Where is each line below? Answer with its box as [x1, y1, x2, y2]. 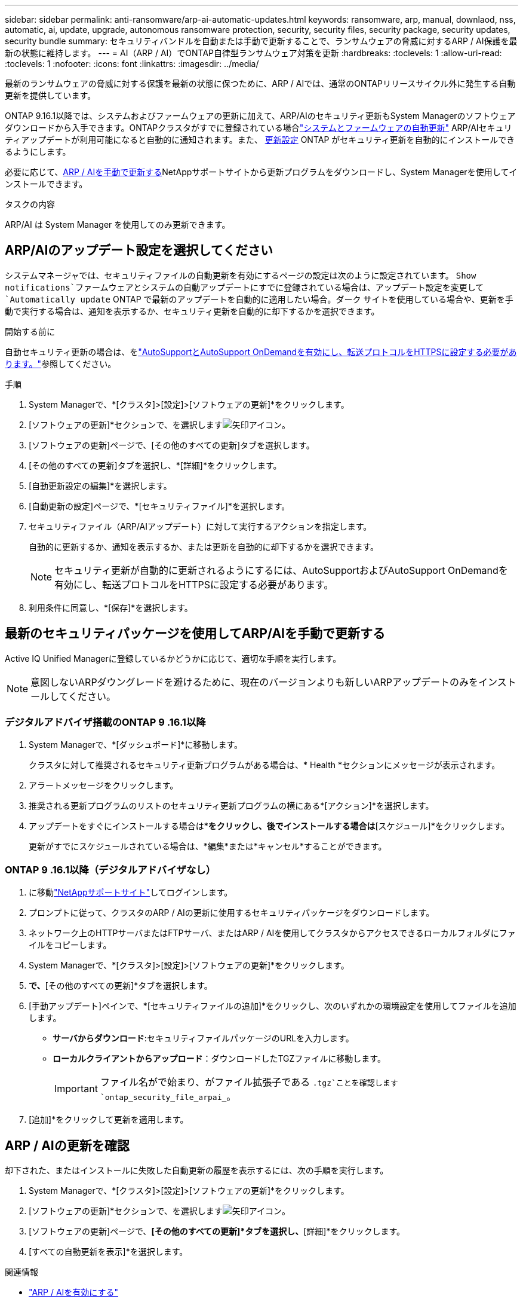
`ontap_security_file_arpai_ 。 [100, 1090, 236, 1103]
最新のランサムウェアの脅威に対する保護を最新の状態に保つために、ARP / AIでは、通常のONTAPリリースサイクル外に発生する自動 [5, 78, 516, 88]
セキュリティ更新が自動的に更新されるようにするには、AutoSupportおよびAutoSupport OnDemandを [54, 564, 508, 576]
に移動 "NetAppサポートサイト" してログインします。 [29, 887, 233, 898]
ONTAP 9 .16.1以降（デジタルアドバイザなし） [5, 863, 216, 876]
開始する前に [5, 326, 55, 337]
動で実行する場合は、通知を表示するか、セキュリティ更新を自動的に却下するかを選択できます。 [5, 305, 380, 316]
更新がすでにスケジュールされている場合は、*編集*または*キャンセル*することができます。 [29, 841, 387, 852]
